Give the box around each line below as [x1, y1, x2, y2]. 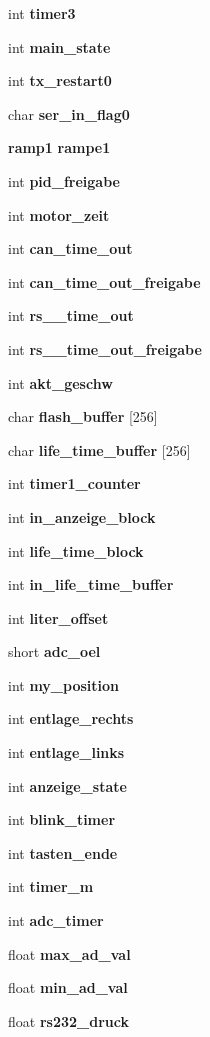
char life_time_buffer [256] [8, 439, 191, 460]
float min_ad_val [8, 977, 128, 998]
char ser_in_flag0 [8, 103, 130, 124]
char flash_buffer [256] [8, 406, 158, 427]
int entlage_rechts [8, 708, 134, 729]
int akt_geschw [8, 372, 113, 393]
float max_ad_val [8, 943, 131, 964]
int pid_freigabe [8, 170, 120, 191]
